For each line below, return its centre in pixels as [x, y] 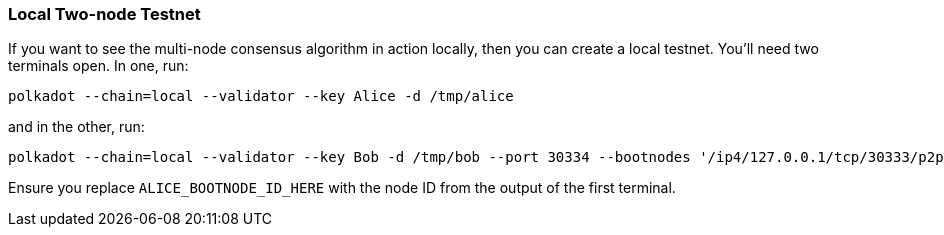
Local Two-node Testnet [104, 14]
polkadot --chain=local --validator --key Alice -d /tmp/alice [261, 96]
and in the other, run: [76, 127]
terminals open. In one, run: [98, 66]
